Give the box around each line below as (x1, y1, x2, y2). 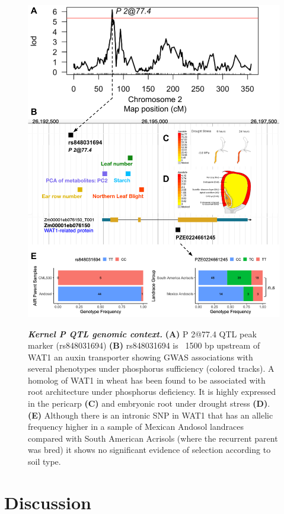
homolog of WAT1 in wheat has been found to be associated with (28, 373, 266, 386)
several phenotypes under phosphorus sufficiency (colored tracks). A (28, 362, 275, 375)
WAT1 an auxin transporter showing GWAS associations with (28, 350, 253, 363)
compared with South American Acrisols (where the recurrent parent (28, 432, 278, 444)
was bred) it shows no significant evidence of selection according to (28, 443, 271, 456)
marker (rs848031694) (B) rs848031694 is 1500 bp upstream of (28, 339, 260, 352)
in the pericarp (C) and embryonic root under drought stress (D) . (28, 397, 270, 410)
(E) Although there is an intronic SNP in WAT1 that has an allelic (28, 408, 273, 421)
